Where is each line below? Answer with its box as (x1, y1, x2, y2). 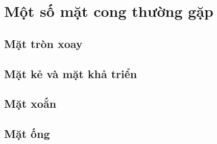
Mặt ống (4, 126, 50, 141)
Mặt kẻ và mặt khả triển (4, 65, 137, 81)
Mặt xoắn (4, 95, 57, 111)
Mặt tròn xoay (4, 35, 83, 51)
